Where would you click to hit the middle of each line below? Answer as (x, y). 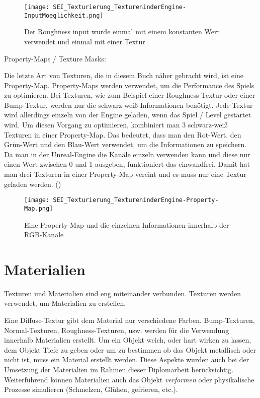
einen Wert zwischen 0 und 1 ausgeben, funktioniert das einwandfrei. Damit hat (127, 164)
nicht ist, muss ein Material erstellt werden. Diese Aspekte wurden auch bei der (127, 359)
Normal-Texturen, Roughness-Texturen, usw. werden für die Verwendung (117, 330)
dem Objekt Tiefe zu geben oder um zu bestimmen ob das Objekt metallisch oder (130, 349)
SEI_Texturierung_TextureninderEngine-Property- (136, 200)
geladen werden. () (33, 184)
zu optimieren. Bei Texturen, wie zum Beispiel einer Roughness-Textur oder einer (130, 95)
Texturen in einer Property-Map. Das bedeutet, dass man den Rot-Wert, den (123, 134)
